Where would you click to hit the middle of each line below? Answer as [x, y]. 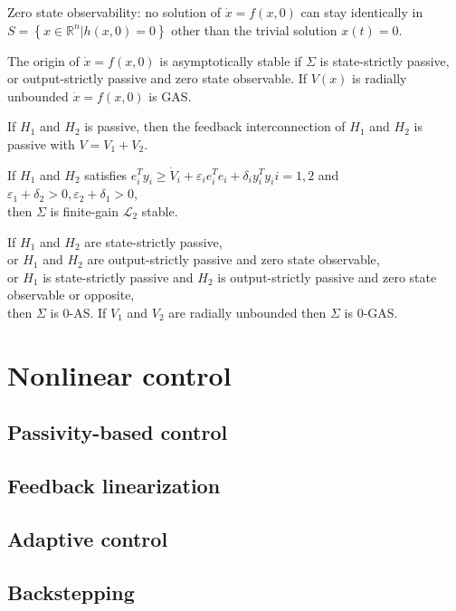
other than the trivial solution [254, 29]
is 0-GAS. [371, 312]
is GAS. [170, 95]
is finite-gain [85, 210]
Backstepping [71, 592]
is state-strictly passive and [118, 277]
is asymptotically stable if [231, 60]
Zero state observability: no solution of [114, 12]
